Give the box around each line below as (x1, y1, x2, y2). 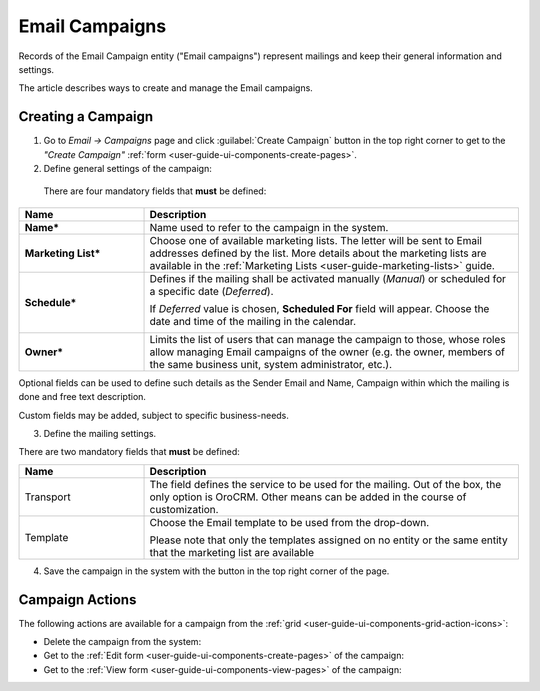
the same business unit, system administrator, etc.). (149, 357, 393, 371)
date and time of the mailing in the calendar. (149, 314, 357, 328)
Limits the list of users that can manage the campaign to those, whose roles (149, 332, 506, 346)
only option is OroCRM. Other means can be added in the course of (149, 490, 467, 504)
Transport (24, 490, 71, 504)
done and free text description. (18, 391, 147, 403)
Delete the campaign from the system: (43, 636, 202, 648)
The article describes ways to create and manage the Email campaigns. (18, 82, 314, 94)
